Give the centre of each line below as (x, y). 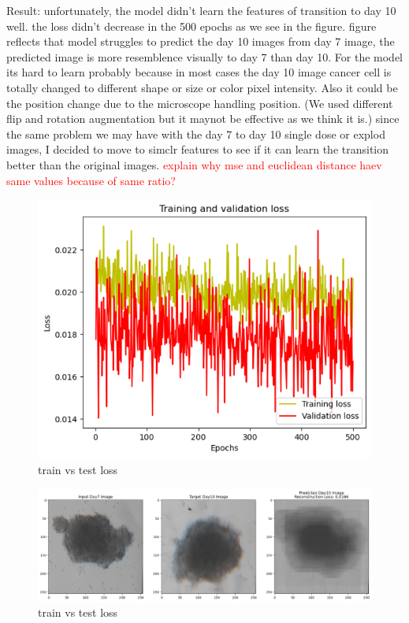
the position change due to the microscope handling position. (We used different (200, 103)
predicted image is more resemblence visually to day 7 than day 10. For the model (204, 56)
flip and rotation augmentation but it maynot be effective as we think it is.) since (203, 119)
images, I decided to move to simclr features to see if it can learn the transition (198, 149)
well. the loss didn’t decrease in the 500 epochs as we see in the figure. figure (191, 26)
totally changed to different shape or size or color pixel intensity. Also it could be (202, 87)
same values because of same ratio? (91, 180)
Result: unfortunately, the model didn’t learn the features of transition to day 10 (201, 10)
